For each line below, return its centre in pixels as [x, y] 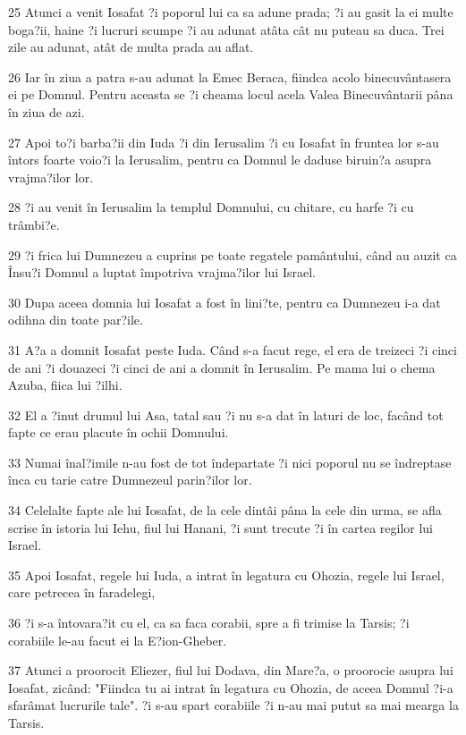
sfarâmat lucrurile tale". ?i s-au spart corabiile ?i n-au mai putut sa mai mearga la [233, 705]
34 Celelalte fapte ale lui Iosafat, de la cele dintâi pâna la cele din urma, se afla [225, 510]
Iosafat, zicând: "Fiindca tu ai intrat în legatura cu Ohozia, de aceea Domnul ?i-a [231, 687]
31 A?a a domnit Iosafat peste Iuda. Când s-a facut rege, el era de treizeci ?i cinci [233, 349]
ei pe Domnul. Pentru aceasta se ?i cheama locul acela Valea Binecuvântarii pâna [231, 94]
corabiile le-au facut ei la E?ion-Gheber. [118, 640]
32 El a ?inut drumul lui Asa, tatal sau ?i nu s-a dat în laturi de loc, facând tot [226, 414]
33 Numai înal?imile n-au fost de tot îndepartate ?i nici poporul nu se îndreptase [230, 462]
